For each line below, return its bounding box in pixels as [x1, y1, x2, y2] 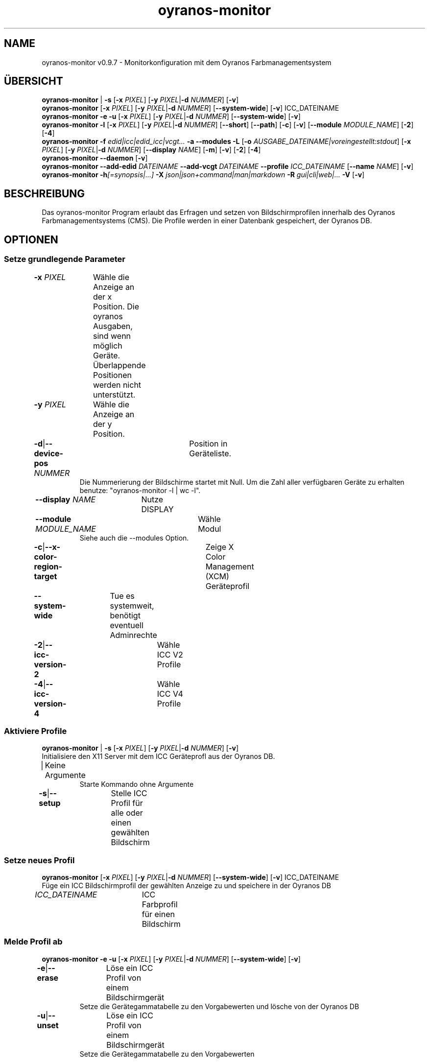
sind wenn [93, 330, 131, 341]
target [34, 571, 57, 581]
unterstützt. [93, 389, 136, 400]
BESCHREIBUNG [4, 187, 85, 200]
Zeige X [205, 542, 234, 552]
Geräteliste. [189, 448, 232, 458]
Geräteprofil [205, 581, 250, 591]
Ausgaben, [93, 321, 133, 331]
